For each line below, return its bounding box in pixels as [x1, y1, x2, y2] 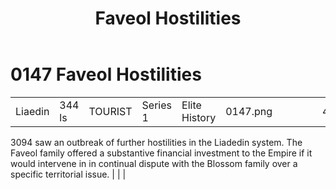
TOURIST [88, 104, 133, 118]
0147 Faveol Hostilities [10, 63, 202, 86]
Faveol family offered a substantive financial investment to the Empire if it [10, 147, 313, 159]
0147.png [225, 104, 273, 118]
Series [141, 98, 173, 112]
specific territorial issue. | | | [10, 168, 127, 180]
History [181, 110, 217, 124]
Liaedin [15, 104, 50, 118]
